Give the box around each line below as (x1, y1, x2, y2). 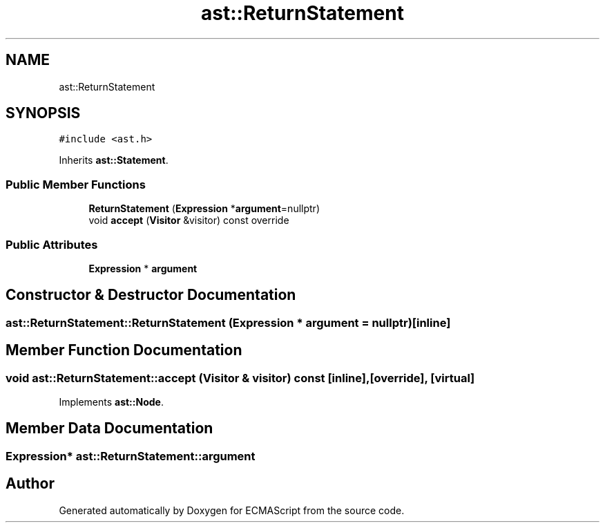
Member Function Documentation (6, 341, 242, 359)
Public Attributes (6, 237, 98, 252)
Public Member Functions (6, 177, 146, 191)
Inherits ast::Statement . (59, 154, 169, 167)
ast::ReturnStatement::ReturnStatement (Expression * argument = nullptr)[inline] (6, 315, 451, 330)
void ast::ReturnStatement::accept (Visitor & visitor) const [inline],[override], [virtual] (6, 370, 475, 385)
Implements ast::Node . (59, 396, 164, 408)
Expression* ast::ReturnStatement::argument (6, 449, 256, 463)
